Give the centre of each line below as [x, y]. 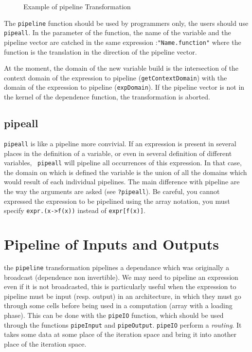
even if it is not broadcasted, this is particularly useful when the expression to [120, 286]
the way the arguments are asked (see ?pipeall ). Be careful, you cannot [112, 191]
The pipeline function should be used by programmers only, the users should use [126, 23]
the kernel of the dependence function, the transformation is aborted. [107, 97]
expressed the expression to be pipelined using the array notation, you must [117, 201]
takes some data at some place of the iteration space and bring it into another [120, 334]
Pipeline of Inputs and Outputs [111, 244]
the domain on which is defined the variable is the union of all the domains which [126, 172]
